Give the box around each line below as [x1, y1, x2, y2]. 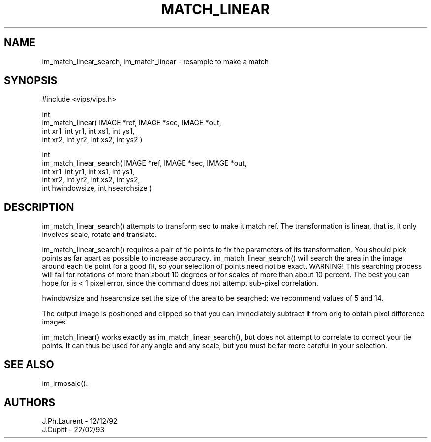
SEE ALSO [4, 358, 54, 371]
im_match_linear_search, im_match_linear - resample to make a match [42, 57, 269, 66]
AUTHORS [4, 396, 56, 409]
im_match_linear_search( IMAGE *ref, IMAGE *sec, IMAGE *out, [42, 159, 246, 168]
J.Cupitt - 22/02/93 [42, 425, 105, 434]
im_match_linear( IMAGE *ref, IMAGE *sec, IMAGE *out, [42, 118, 221, 127]
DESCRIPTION [4, 201, 74, 213]
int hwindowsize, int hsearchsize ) [42, 184, 152, 193]
